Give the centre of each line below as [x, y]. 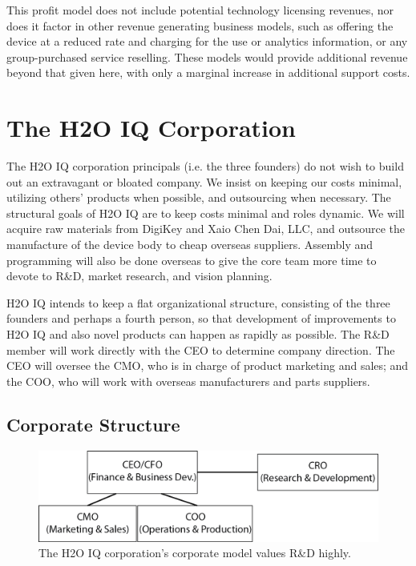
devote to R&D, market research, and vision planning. [139, 276]
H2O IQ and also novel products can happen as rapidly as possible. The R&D [198, 334]
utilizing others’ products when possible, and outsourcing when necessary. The [199, 197]
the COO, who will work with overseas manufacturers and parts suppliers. [188, 381]
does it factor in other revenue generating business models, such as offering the [200, 25]
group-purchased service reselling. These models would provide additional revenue [207, 56]
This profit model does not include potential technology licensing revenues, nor [200, 10]
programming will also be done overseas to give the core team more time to [192, 260]
